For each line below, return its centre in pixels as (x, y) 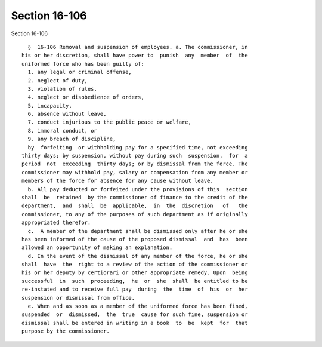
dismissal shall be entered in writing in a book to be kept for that (135, 323)
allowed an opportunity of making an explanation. (97, 248)
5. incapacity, (50, 105)
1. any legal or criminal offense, (80, 72)
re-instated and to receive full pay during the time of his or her (135, 289)
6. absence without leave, (67, 114)
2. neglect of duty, (58, 80)
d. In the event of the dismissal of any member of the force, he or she (138, 256)
